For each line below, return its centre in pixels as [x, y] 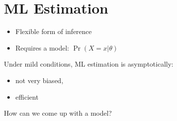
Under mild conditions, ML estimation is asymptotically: [89, 64]
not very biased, [39, 80]
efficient [27, 96]
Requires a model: [42, 47]
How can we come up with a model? [58, 113]
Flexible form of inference [54, 31]
